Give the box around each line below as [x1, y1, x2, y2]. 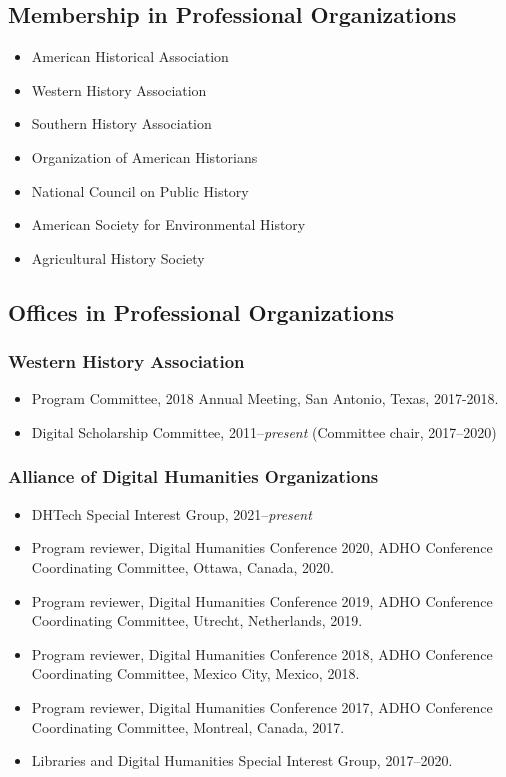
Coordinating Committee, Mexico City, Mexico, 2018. [31, 663, 360, 684]
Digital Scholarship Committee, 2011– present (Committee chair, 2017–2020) [31, 421, 497, 442]
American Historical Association [31, 46, 229, 67]
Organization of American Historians [31, 146, 258, 167]
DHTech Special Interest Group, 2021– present [31, 503, 312, 524]
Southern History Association [31, 113, 212, 134]
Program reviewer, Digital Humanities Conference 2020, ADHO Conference [31, 537, 493, 558]
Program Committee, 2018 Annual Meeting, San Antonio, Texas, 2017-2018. [31, 388, 499, 409]
